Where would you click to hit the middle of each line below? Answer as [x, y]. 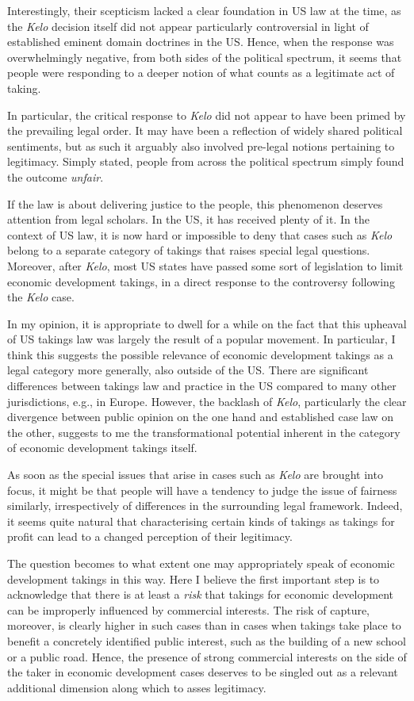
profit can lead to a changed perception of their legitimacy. [150, 536]
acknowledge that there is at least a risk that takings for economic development [200, 594]
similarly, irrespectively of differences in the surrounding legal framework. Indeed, [205, 506]
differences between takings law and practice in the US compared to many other [202, 386]
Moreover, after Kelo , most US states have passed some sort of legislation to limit [205, 265]
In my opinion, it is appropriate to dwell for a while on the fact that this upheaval [207, 323]
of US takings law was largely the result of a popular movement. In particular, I [201, 339]
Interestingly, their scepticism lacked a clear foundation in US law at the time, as [204, 10]
